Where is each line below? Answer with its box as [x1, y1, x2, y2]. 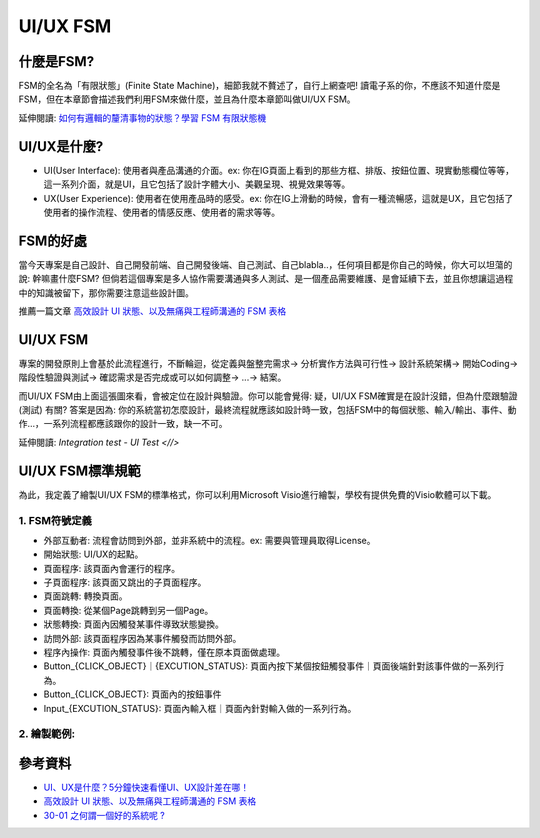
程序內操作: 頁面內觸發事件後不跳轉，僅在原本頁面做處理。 [43, 646, 285, 659]
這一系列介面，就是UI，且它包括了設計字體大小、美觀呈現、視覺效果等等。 [43, 178, 351, 190]
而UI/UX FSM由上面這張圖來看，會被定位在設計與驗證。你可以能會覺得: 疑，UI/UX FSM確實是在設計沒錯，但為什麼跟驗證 [18, 390, 519, 402]
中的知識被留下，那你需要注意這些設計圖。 [18, 286, 194, 299]
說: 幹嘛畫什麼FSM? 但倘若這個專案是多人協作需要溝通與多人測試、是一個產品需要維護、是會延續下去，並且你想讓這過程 [18, 273, 514, 285]
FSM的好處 [18, 232, 87, 249]
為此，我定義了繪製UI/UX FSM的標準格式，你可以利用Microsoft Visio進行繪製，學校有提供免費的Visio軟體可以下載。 [18, 488, 497, 500]
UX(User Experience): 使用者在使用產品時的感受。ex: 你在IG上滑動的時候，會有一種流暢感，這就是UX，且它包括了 [43, 192, 514, 204]
